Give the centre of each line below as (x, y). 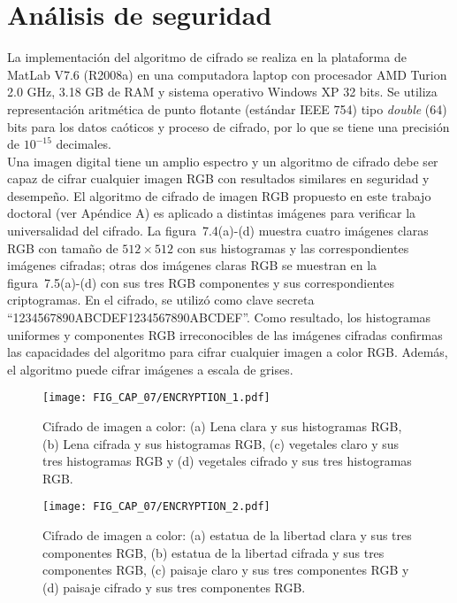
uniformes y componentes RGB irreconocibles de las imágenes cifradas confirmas (225, 334)
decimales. (84, 144)
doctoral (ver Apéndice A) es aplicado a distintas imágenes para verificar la (212, 213)
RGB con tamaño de (63, 247)
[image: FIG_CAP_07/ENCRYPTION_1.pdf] (156, 398)
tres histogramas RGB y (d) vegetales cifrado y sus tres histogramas (227, 461)
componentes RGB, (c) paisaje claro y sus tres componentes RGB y (226, 570)
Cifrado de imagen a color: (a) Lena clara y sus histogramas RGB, (222, 426)
